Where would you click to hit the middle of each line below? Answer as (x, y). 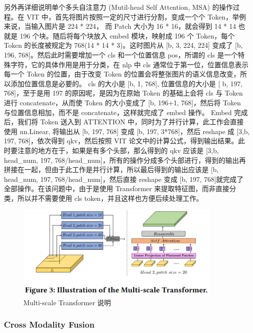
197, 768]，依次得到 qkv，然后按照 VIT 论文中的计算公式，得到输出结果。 (121, 141)
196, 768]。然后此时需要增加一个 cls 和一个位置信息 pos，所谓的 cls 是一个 (121, 54)
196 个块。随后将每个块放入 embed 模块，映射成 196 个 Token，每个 (127, 35)
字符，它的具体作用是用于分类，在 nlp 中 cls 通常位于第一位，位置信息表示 (129, 64)
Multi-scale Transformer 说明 (67, 303)
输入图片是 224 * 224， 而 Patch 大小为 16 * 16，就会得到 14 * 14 (134, 26)
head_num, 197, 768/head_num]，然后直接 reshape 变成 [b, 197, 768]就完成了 (124, 179)
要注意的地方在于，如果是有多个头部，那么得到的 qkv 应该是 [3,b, (115, 150)
